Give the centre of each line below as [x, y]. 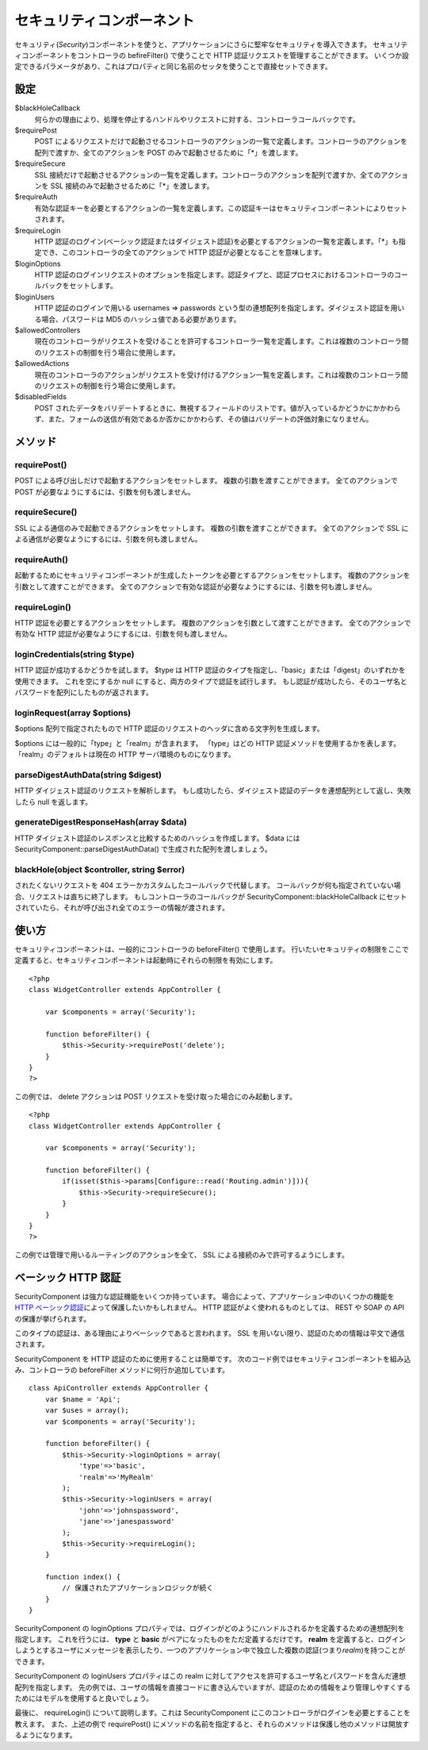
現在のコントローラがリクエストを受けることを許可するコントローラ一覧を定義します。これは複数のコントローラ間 [222, 341]
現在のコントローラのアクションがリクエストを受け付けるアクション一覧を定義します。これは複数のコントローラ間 [221, 375]
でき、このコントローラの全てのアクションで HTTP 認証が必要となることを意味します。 [183, 252]
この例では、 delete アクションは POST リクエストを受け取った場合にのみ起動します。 [156, 1096]
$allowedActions [42, 363]
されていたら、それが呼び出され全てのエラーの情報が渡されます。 [122, 908]
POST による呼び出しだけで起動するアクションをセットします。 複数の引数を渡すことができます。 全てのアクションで [206, 481]
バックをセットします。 [79, 286]
